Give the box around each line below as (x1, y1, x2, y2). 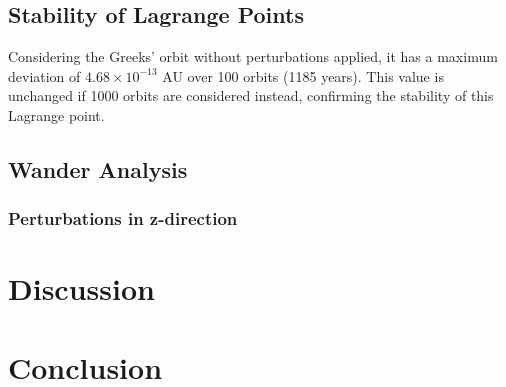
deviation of (8, 65, 81, 86)
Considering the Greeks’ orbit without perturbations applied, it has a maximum (8, 46, 498, 67)
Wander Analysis (8, 153, 188, 184)
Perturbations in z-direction (8, 206, 238, 231)
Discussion (8, 268, 155, 309)
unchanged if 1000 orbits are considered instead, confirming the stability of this (8, 85, 494, 106)
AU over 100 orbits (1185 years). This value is (162, 65, 444, 86)
